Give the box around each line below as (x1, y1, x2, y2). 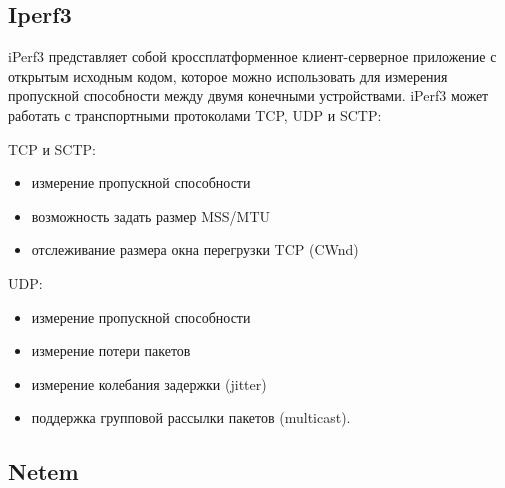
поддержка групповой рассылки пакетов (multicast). (31, 407, 351, 428)
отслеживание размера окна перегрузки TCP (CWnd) (31, 239, 359, 260)
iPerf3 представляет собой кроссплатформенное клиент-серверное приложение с (8, 46, 497, 67)
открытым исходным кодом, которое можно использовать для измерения (8, 65, 448, 86)
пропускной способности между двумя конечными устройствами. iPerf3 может (8, 85, 489, 106)
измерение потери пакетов (31, 340, 191, 361)
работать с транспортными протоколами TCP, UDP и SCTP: (8, 104, 382, 125)
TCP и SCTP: (8, 138, 96, 159)
